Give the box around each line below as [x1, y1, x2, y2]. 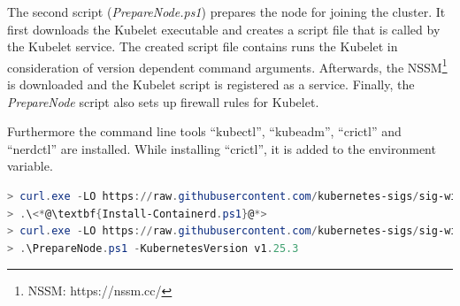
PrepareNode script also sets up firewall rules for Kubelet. [7, 92, 319, 111]
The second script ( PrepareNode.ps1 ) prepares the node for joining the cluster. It [7, 3, 446, 20]
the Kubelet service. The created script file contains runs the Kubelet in [7, 37, 398, 56]
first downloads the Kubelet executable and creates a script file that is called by [7, 19, 441, 38]
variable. [7, 157, 53, 175]
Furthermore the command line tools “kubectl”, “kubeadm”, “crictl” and [7, 122, 402, 141]
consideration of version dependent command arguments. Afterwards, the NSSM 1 [7, 55, 448, 76]
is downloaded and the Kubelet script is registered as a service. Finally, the [7, 75, 415, 94]
